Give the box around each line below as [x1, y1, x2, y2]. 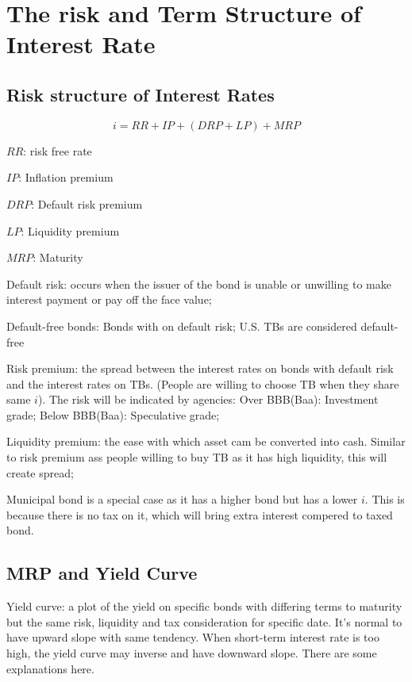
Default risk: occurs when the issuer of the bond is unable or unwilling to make [6, 275, 391, 292]
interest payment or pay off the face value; [6, 291, 212, 308]
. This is [364, 491, 405, 508]
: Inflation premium [18, 169, 114, 186]
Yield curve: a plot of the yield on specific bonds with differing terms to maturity [6, 598, 402, 615]
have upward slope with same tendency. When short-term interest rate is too [6, 629, 379, 646]
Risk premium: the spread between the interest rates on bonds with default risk [6, 360, 394, 377]
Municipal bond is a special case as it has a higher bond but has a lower [6, 491, 358, 508]
